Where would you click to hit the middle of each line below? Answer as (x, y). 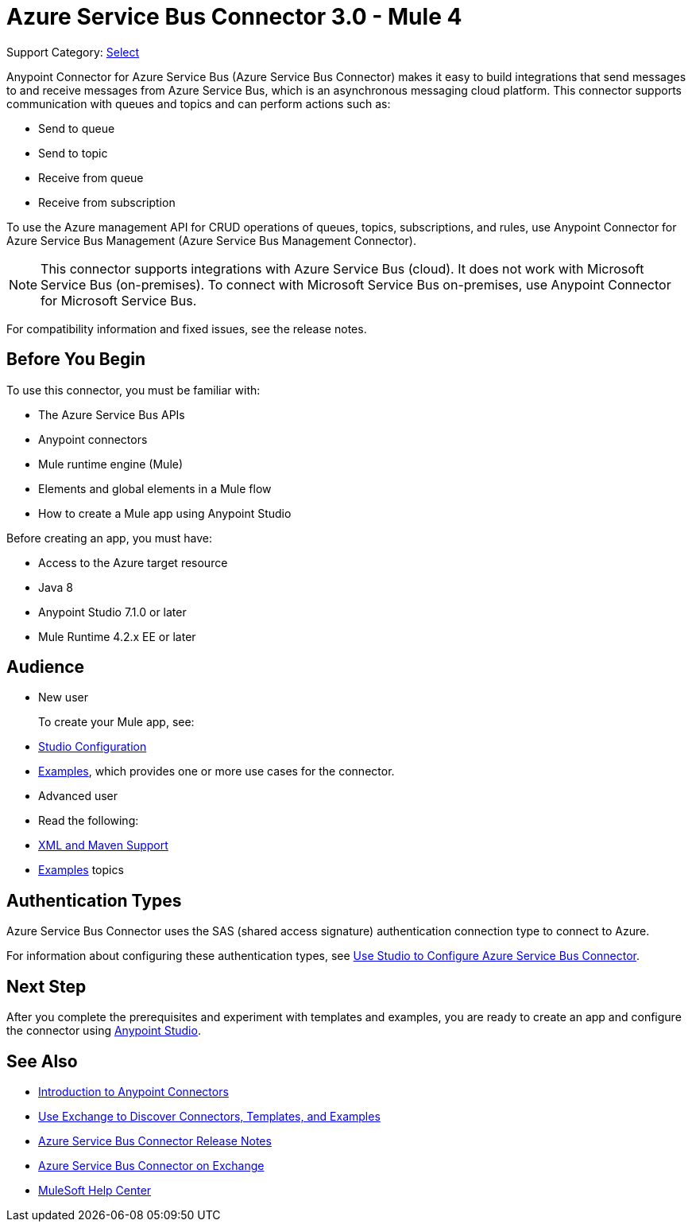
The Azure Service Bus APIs (112, 414)
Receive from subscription (107, 202)
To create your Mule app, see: (116, 722)
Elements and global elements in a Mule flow (155, 488)
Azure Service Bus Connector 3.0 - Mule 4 (234, 17)
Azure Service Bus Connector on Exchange (151, 1165)
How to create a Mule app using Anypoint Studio (165, 513)
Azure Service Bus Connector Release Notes (155, 1141)
